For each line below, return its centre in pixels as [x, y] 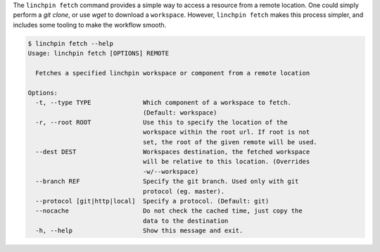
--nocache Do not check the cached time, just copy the [169, 211]
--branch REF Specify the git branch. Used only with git [167, 182]
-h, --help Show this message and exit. [139, 231]
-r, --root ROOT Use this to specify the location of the [161, 122]
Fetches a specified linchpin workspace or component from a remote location [173, 73]
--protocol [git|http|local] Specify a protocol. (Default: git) [152, 201]
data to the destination [185, 221]
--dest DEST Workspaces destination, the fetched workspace [173, 152]
